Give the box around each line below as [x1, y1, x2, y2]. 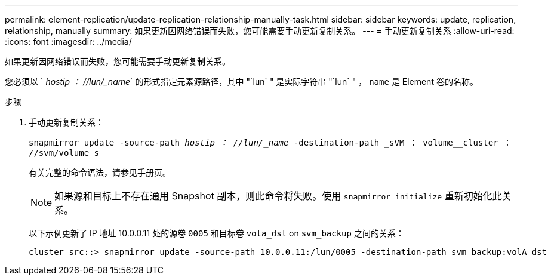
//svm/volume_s [29, 148, 100, 158]
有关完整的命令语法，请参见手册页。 [29, 167, 171, 177]
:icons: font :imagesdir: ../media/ [5, 36, 132, 47]
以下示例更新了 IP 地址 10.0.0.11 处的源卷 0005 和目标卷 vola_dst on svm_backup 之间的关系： [29, 228, 404, 238]
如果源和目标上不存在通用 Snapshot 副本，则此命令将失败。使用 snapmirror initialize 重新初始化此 [54, 190, 502, 202]
